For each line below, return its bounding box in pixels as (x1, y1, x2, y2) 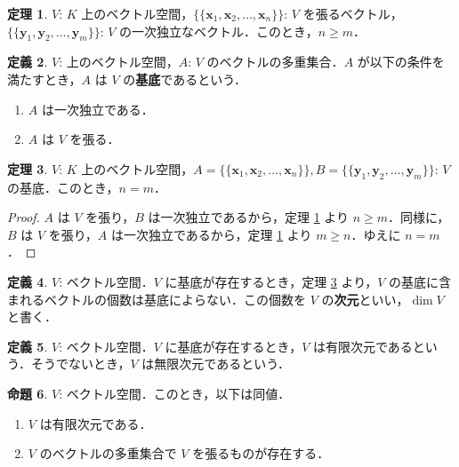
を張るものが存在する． (192, 444, 330, 463)
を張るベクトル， (302, 4, 403, 22)
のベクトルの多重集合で (39, 444, 177, 463)
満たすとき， (7, 69, 82, 88)
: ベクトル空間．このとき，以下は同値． (59, 384, 291, 402)
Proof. (7, 208, 40, 226)
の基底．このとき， (7, 178, 119, 196)
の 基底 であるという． (123, 69, 247, 88)
